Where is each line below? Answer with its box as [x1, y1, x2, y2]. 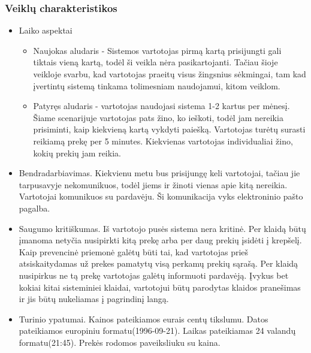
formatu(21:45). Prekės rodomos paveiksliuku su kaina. [19, 336, 221, 348]
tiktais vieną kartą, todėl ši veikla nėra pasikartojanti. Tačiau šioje [33, 56, 278, 68]
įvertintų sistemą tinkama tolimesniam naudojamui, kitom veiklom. [33, 79, 280, 92]
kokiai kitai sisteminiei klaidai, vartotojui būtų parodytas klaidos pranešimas [19, 280, 301, 293]
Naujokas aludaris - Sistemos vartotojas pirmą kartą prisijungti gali [33, 44, 282, 56]
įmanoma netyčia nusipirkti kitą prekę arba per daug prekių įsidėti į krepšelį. [19, 234, 302, 246]
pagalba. [19, 201, 50, 214]
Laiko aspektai [19, 24, 73, 37]
